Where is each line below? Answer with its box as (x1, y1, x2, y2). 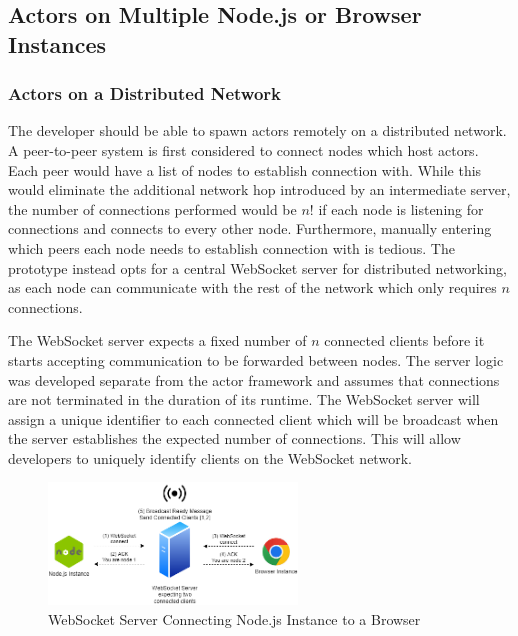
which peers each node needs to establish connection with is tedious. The (8, 237, 455, 258)
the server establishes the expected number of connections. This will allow (8, 428, 461, 449)
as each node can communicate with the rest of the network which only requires (8, 277, 497, 298)
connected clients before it (324, 330, 485, 351)
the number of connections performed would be (8, 198, 297, 219)
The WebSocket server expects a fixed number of (8, 330, 307, 351)
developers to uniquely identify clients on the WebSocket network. (8, 447, 412, 468)
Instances (8, 28, 106, 59)
